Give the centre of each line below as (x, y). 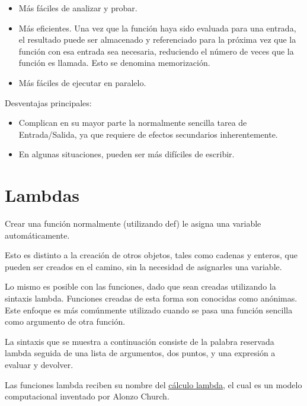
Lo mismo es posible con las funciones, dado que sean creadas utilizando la (140, 286)
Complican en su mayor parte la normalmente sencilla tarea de (133, 123)
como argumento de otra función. (65, 321)
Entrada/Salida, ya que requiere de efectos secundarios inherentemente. (148, 134)
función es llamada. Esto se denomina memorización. (114, 63)
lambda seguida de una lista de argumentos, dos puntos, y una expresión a (140, 353)
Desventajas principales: (48, 102)
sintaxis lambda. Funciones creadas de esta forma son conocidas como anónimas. (151, 298)
